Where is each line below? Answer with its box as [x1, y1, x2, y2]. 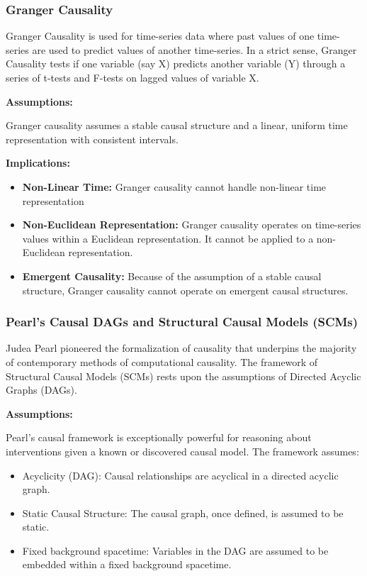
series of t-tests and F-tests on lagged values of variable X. [6, 70, 259, 84]
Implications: [6, 155, 70, 170]
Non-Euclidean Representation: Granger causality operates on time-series [22, 217, 361, 232]
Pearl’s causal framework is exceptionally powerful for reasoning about [6, 430, 312, 445]
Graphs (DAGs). [6, 382, 77, 397]
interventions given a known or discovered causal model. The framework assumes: [6, 443, 359, 458]
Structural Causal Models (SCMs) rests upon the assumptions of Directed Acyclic [6, 368, 361, 383]
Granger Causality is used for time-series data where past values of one [6, 28, 315, 43]
